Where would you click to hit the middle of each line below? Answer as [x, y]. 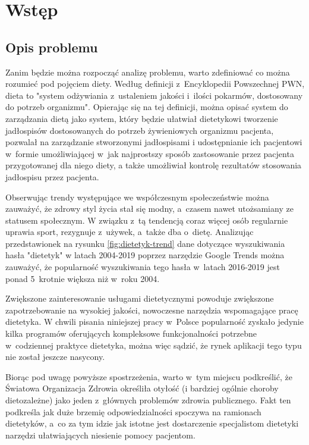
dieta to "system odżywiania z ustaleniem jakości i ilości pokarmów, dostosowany [154, 95]
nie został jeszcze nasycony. [55, 357]
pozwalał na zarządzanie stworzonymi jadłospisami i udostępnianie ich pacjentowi [154, 142]
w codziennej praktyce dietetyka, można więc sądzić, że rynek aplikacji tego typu [154, 345]
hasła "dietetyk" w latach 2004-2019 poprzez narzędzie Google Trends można [145, 255]
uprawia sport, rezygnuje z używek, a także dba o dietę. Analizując [130, 232]
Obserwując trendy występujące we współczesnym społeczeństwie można [137, 197]
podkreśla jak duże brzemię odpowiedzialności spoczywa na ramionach [133, 411]
